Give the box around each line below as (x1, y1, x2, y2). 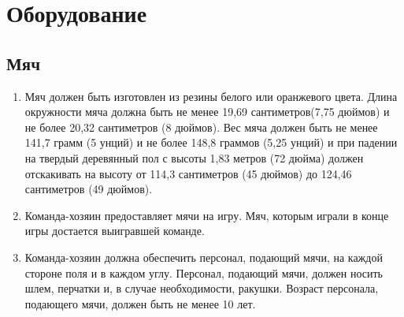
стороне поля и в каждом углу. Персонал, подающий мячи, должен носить (24, 264, 383, 281)
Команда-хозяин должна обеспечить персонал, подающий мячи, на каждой (24, 248, 383, 265)
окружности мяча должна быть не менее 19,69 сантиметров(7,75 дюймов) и (24, 103, 390, 120)
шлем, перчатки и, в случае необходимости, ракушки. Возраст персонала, (24, 280, 379, 296)
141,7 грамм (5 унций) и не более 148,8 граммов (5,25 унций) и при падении (24, 134, 398, 151)
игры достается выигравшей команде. (24, 222, 205, 239)
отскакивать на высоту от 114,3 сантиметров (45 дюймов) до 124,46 (24, 165, 352, 181)
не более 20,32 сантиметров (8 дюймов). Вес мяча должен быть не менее (24, 118, 378, 135)
